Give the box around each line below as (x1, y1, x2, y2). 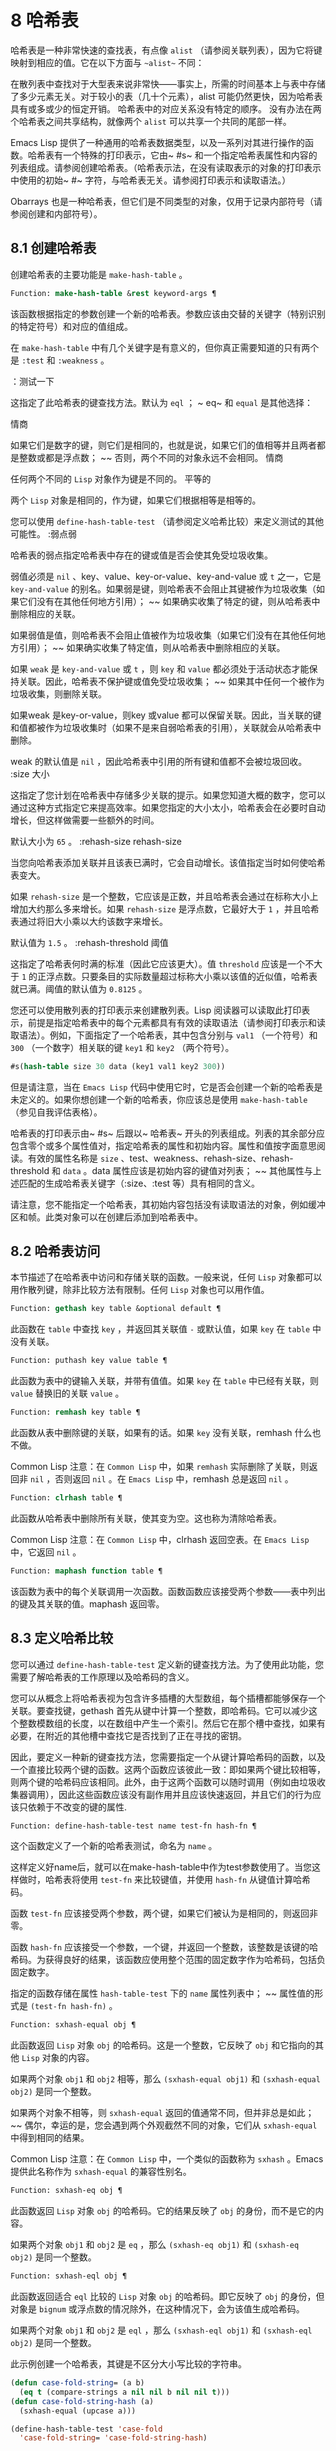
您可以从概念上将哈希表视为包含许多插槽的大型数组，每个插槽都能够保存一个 (10, 1692, 326, 1704)
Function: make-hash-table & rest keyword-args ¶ (10, 288, 217, 298)
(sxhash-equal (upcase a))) (19, 2406, 137, 2416)
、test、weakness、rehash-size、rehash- (120, 1152, 294, 1164)
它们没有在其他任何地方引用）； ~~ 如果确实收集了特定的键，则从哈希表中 (18, 595, 321, 607)
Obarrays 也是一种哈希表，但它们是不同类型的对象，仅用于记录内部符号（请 (10, 195, 323, 207)
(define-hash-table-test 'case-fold (10, 2424, 163, 2434)
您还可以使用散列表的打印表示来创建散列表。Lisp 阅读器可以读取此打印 (10, 1004, 302, 1016)
